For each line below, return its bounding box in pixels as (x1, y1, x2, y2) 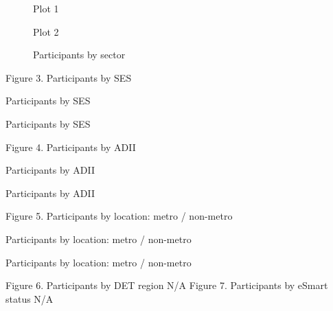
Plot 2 (33, 24, 59, 38)
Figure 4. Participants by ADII (5, 139, 136, 154)
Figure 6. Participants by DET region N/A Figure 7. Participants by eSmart (5, 278, 328, 292)
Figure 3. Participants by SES (5, 70, 132, 84)
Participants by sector (33, 47, 126, 62)
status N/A (5, 291, 54, 306)
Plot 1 (33, 1, 59, 15)
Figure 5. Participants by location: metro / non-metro (5, 209, 233, 223)
